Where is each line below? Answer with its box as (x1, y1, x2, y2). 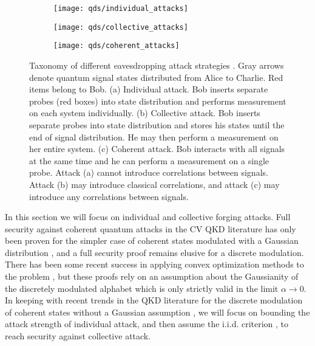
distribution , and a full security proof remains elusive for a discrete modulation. (5, 246, 304, 258)
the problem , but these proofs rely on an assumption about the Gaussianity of (5, 270, 299, 283)
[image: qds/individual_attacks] (53, 4, 188, 13)
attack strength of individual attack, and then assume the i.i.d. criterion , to (5, 317, 289, 330)
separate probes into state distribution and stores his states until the (29, 118, 285, 131)
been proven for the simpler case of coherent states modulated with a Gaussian (5, 234, 299, 247)
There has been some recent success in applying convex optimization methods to (5, 258, 304, 271)
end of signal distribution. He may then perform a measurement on (29, 130, 279, 143)
